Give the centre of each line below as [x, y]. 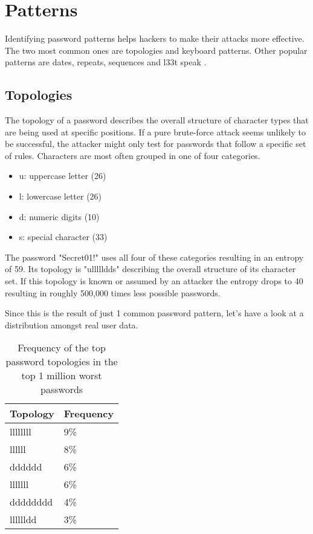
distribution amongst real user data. [72, 324]
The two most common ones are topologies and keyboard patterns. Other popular [156, 50]
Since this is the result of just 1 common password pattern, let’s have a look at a [154, 313]
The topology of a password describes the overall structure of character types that [157, 120]
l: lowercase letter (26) [60, 196]
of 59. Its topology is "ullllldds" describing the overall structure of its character [150, 269]
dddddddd [31, 502]
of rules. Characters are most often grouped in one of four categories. [133, 155]
